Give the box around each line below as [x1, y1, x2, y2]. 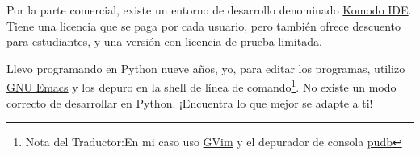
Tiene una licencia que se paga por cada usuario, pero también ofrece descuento [6, 17, 401, 34]
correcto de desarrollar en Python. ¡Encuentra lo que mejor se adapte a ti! [6, 94, 373, 111]
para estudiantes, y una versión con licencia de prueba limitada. [6, 33, 322, 50]
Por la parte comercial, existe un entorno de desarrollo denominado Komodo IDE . [6, 2, 412, 18]
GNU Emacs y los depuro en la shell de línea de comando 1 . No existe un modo [6, 76, 397, 96]
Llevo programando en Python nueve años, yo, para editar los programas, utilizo [6, 59, 405, 76]
